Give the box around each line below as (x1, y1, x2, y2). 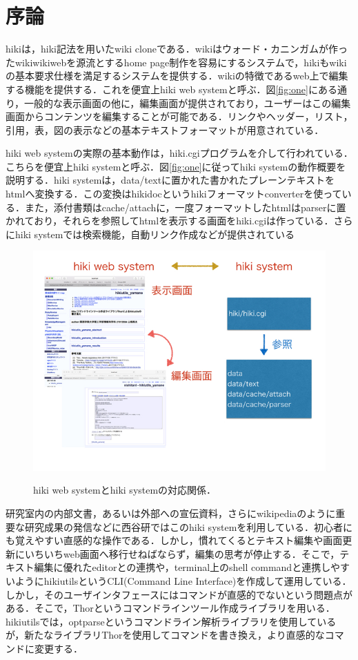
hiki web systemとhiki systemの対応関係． (33, 483, 217, 497)
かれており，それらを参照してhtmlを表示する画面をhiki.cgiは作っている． (6, 213, 334, 228)
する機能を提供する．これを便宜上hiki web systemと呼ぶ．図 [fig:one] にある (6, 81, 337, 96)
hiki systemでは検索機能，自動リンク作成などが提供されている (14, 226, 295, 241)
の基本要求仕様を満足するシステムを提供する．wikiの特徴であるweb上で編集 (6, 68, 348, 83)
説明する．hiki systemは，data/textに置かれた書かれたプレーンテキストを (6, 173, 335, 187)
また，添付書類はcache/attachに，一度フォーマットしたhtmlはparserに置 (24, 200, 346, 214)
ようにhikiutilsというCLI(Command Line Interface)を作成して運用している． (14, 573, 352, 588)
